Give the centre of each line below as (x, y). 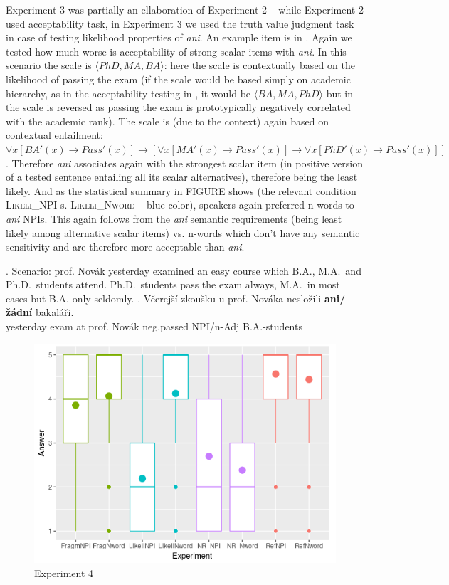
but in (339, 93)
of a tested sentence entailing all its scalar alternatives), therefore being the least (182, 177)
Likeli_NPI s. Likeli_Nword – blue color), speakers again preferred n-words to (180, 205)
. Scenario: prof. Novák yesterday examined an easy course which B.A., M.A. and (184, 270)
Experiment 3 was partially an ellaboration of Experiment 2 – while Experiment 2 (185, 9)
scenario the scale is (49, 65)
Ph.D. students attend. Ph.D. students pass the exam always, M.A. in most (173, 284)
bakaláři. (55, 312)
